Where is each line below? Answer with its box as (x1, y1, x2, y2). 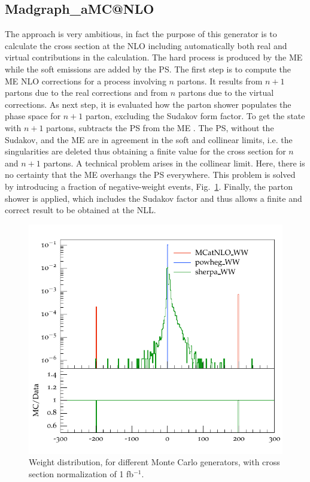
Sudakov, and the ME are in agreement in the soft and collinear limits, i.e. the (5, 133, 293, 145)
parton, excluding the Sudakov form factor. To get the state (85, 110, 305, 122)
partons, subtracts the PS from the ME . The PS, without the (46, 121, 274, 134)
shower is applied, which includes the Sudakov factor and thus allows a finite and (5, 192, 302, 204)
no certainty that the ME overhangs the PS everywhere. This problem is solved (5, 168, 296, 181)
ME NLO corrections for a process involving (5, 74, 166, 87)
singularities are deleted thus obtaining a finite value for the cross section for (5, 145, 286, 157)
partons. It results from (177, 74, 263, 87)
